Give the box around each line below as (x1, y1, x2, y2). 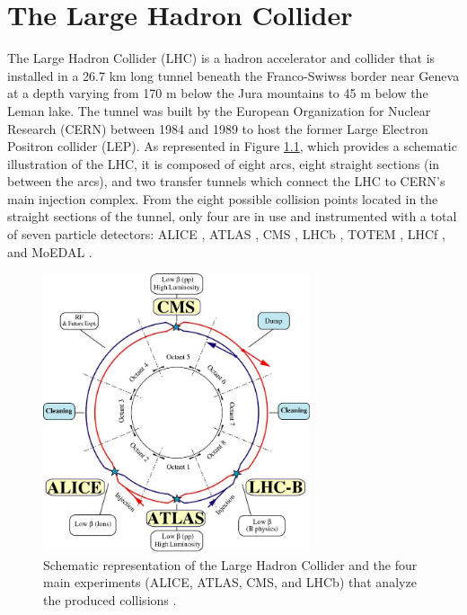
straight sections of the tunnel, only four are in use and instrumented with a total (7, 207, 457, 226)
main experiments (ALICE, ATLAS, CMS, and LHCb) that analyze (43, 573, 417, 592)
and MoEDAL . (7, 242, 93, 261)
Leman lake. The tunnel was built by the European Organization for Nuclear (7, 101, 431, 120)
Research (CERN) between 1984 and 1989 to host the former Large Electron (7, 119, 428, 138)
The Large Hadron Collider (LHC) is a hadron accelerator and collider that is (7, 49, 436, 67)
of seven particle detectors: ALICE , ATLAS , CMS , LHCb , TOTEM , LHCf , (7, 225, 445, 244)
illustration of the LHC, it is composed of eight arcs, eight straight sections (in (7, 154, 440, 173)
